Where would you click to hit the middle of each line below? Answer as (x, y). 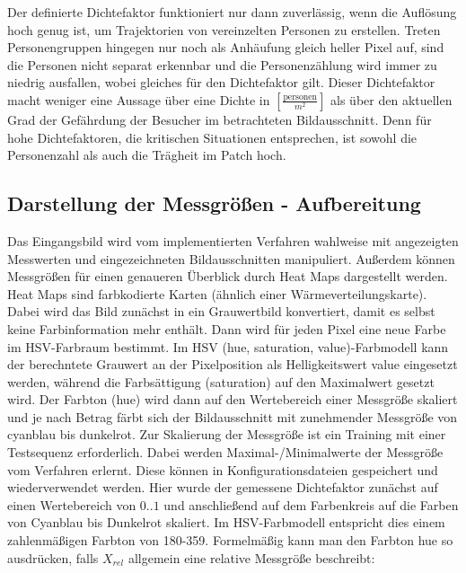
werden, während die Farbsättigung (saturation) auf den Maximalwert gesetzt (221, 381)
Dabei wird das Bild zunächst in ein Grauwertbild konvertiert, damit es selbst (221, 311)
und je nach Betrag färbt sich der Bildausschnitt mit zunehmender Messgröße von (233, 416)
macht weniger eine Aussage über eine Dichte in (139, 99)
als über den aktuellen (391, 99)
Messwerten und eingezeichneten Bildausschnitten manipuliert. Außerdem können (231, 258)
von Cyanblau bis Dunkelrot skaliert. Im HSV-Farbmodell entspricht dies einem (226, 522)
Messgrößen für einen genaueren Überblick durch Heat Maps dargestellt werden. (228, 276)
